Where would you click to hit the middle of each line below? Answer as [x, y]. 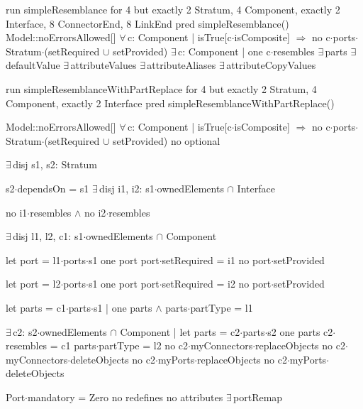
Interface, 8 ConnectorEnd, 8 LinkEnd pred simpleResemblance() [147, 23]
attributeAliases [181, 65]
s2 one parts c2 [300, 331]
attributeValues [104, 65]
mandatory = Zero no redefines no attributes [125, 397]
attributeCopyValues [271, 65]
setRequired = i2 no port [217, 284]
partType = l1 [222, 307]
